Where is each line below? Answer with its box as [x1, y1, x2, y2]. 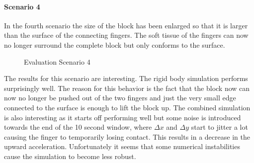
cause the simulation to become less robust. [4, 151, 136, 161]
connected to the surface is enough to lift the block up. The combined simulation [4, 102, 251, 112]
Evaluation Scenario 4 [24, 56, 90, 67]
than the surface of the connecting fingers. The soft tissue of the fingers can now [4, 30, 249, 40]
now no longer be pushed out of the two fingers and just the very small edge [4, 92, 236, 103]
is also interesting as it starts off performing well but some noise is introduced [4, 112, 241, 122]
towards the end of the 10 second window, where [4, 122, 152, 132]
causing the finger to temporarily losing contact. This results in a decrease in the [4, 131, 250, 142]
